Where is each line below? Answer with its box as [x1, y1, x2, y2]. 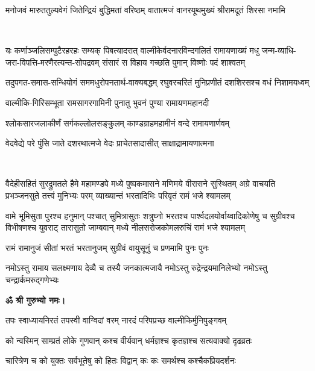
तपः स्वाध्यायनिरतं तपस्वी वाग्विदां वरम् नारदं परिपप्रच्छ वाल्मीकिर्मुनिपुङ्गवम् [5, 314, 227, 326]
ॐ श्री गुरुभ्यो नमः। [5, 293, 66, 306]
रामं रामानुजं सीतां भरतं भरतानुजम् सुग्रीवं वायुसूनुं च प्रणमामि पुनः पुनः [5, 241, 209, 254]
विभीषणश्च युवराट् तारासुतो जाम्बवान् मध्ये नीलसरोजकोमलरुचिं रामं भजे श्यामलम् [5, 221, 245, 234]
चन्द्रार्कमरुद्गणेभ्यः [5, 273, 59, 285]
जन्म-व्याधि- [261, 44, 296, 57]
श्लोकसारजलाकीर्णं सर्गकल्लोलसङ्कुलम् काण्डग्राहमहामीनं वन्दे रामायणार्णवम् [5, 116, 230, 129]
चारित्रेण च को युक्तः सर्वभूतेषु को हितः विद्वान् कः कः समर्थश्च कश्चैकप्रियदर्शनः [5, 354, 236, 367]
